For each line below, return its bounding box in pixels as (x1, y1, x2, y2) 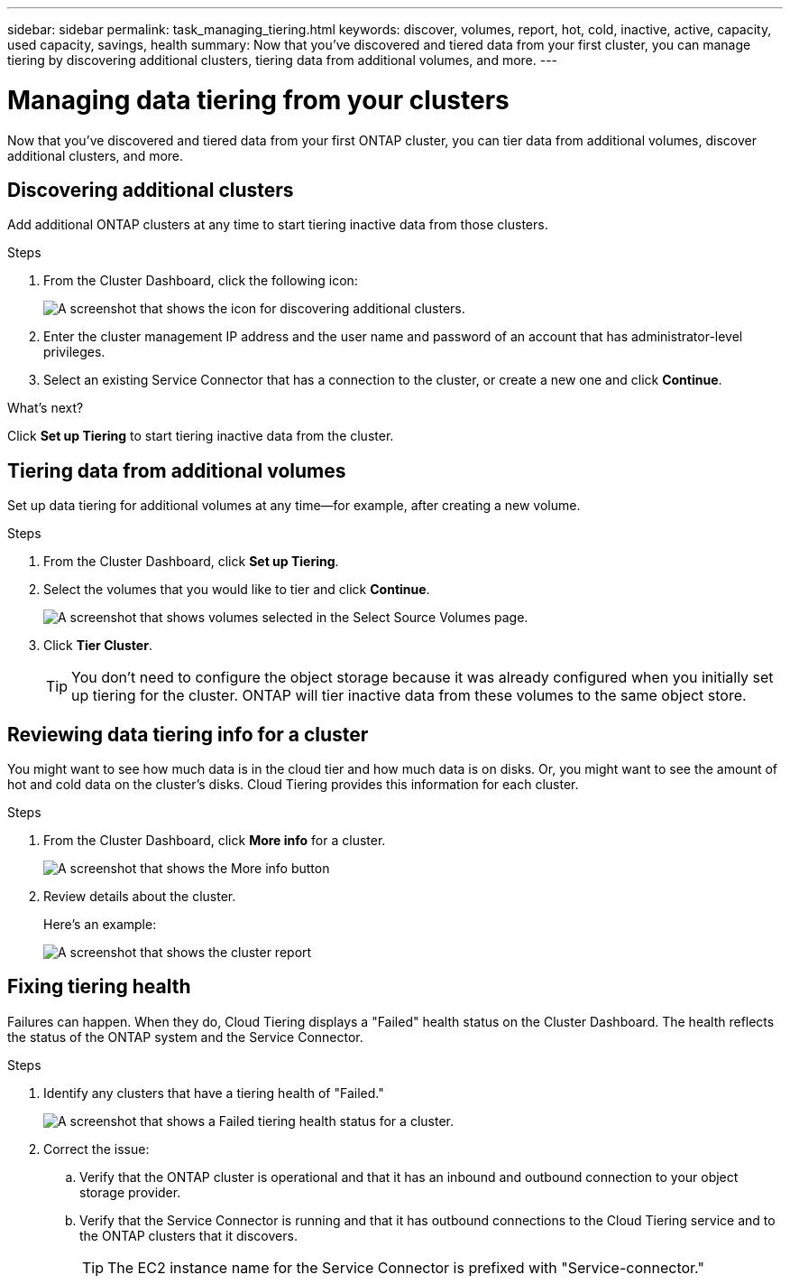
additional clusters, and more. (7, 147, 184, 163)
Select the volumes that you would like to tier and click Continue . (43, 582, 430, 598)
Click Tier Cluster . (43, 637, 152, 654)
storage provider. (79, 1184, 181, 1200)
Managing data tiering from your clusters (7, 84, 510, 116)
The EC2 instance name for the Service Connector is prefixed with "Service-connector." (107, 1258, 704, 1277)
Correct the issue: (43, 1140, 150, 1157)
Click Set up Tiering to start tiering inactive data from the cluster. (7, 428, 394, 444)
